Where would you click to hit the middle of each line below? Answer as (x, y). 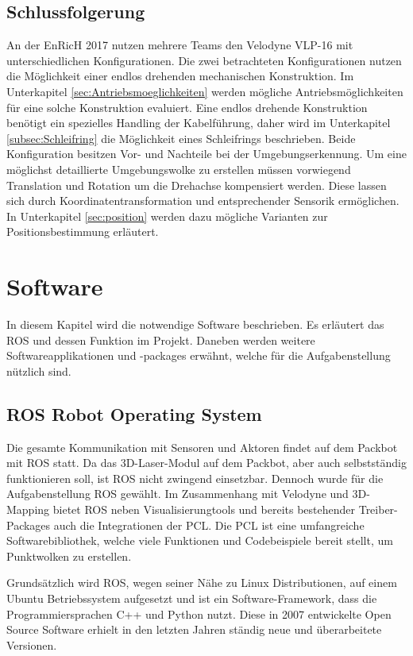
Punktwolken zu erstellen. (69, 556)
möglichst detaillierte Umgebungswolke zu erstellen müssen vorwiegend (179, 169)
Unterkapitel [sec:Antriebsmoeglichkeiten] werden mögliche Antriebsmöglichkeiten (205, 91)
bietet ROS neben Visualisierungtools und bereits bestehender (204, 509)
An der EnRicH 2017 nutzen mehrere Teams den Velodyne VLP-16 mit (180, 45)
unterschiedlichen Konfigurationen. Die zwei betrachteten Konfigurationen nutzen (204, 60)
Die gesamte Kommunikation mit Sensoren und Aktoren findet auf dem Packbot (202, 447)
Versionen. (32, 644)
